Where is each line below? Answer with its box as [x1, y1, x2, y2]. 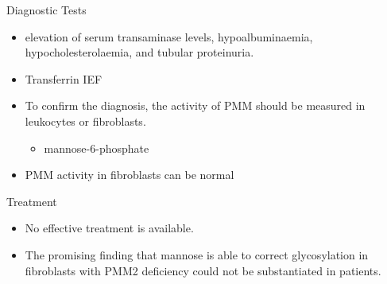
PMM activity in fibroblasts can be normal [25, 166, 234, 183]
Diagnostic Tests [6, 2, 87, 18]
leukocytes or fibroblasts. [25, 112, 146, 129]
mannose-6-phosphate [44, 139, 149, 156]
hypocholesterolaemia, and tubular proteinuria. [25, 44, 254, 60]
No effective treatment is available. [25, 220, 194, 236]
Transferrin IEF [25, 70, 103, 87]
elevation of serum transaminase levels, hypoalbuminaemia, [25, 28, 313, 45]
